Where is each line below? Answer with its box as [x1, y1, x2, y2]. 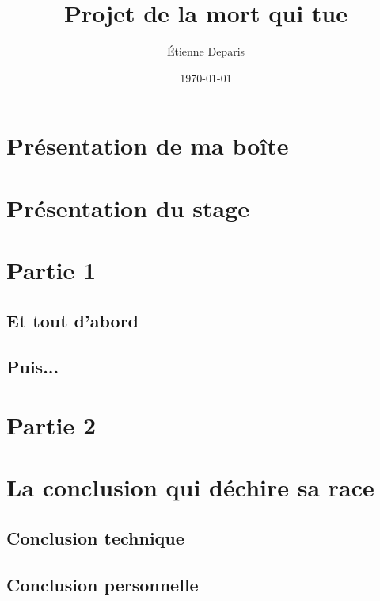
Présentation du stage [6, 191, 250, 224]
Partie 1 [6, 254, 97, 286]
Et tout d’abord [6, 308, 139, 332]
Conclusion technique [6, 525, 184, 549]
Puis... [6, 354, 59, 379]
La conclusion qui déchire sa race [6, 471, 374, 503]
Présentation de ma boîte [6, 129, 289, 162]
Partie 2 [6, 409, 97, 441]
